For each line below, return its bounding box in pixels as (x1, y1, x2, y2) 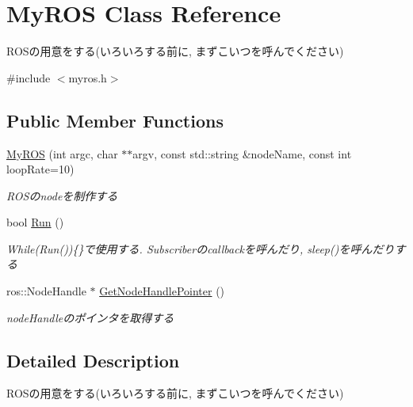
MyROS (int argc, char (6, 145, 118, 162)
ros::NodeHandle (6, 283, 86, 299)
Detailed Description (6, 348, 180, 372)
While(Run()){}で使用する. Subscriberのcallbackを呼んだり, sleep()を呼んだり (6, 240, 395, 257)
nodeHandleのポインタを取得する (6, 309, 174, 325)
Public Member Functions (6, 108, 224, 132)
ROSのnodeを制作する (6, 187, 118, 203)
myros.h (68, 69, 107, 86)
